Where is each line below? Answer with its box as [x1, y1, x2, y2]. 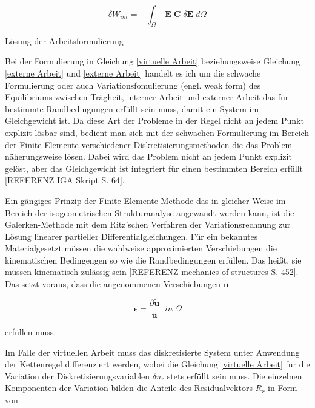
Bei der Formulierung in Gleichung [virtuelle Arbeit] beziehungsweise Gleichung [5, 55, 300, 67]
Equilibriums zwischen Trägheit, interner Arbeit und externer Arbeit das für [5, 90, 289, 103]
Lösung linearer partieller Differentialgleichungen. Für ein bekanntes [5, 229, 258, 242]
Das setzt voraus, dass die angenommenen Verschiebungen [5, 277, 221, 290]
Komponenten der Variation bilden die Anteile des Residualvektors [5, 381, 253, 394]
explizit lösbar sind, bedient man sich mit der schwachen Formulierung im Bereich [5, 126, 310, 138]
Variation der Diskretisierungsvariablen [5, 369, 150, 382]
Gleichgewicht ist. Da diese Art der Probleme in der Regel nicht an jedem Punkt [5, 114, 304, 127]
